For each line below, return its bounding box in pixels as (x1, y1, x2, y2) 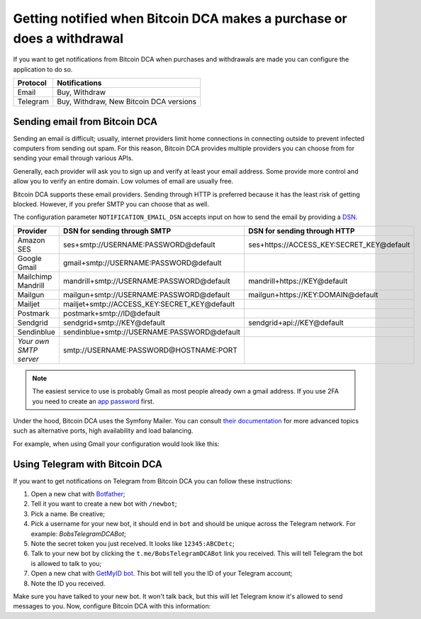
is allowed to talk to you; (30, 559, 102, 567)
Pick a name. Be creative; (30, 509, 106, 518)
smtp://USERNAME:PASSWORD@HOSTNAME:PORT (62, 345, 237, 355)
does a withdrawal (13, 30, 124, 46)
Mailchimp (17, 272, 52, 281)
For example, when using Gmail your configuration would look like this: (13, 440, 220, 448)
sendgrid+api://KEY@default (248, 318, 344, 328)
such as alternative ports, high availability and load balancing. (13, 426, 193, 435)
